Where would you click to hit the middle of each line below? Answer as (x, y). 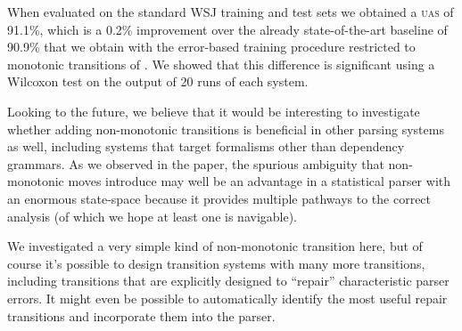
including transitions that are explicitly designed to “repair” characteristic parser (228, 281)
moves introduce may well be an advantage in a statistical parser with (259, 181)
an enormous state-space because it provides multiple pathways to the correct (219, 198)
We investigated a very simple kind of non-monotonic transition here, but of (215, 246)
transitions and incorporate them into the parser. (141, 315)
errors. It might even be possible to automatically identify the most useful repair (227, 298)
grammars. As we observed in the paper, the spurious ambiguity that (196, 163)
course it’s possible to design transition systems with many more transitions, (216, 263)
